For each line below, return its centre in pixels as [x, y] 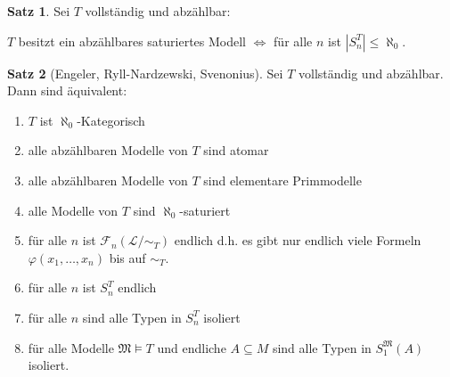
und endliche [192, 347]
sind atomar [236, 150]
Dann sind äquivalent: [67, 90]
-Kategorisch [111, 120]
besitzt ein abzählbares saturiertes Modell [132, 41]
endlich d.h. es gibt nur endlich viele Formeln [298, 240]
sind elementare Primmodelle [282, 180]
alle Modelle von [73, 210]
